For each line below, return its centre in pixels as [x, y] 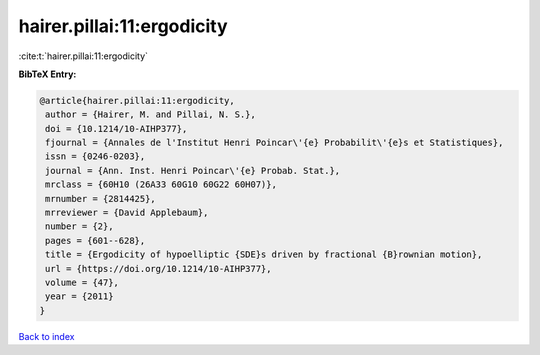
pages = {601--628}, [95, 240]
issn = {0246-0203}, [95, 156]
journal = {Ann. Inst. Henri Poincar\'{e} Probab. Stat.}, [193, 170]
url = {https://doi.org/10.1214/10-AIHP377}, [158, 268]
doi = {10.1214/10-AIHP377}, [116, 128]
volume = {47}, [82, 282]
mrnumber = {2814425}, [101, 198]
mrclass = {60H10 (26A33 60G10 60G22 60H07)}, [161, 184]
